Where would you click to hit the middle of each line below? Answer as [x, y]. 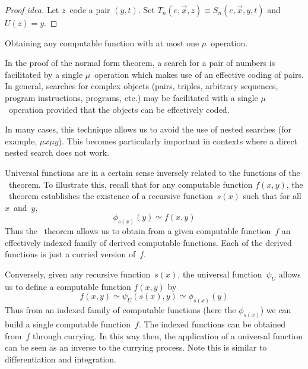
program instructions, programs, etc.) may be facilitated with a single [131, 97]
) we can [276, 310]
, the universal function [220, 274]
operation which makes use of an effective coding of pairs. [199, 74]
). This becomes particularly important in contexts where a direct [178, 141]
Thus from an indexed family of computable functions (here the [120, 310]
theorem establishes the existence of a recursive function [111, 196]
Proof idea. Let [32, 10]
